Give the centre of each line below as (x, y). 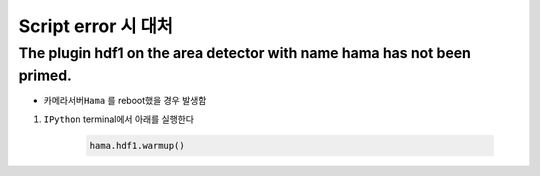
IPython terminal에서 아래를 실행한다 (119, 119)
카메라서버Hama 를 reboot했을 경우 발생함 (125, 101)
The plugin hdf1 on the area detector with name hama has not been (245, 53)
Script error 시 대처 (96, 26)
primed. (45, 75)
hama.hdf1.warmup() (137, 145)
